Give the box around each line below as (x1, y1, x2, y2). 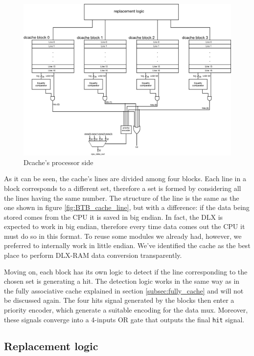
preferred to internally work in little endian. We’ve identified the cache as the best (4, 240, 251, 251)
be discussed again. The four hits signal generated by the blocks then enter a (4, 295, 234, 305)
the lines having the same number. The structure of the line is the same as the (4, 192, 239, 203)
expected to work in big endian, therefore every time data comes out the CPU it (4, 221, 245, 231)
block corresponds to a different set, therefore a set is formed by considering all (4, 183, 241, 193)
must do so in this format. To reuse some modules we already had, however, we (4, 230, 242, 241)
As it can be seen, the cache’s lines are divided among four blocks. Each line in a (4, 173, 246, 184)
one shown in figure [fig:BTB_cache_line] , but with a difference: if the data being (4, 202, 250, 212)
